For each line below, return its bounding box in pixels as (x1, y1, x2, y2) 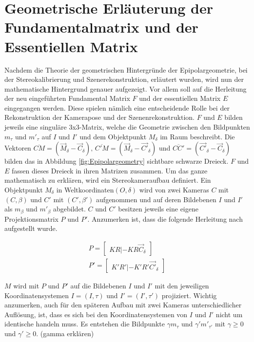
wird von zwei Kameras (139, 185, 209, 195)
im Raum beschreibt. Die (160, 131, 235, 141)
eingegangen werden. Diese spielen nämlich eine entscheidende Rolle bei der (4, 102, 230, 113)
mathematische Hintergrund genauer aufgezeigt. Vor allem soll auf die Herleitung (4, 83, 247, 94)
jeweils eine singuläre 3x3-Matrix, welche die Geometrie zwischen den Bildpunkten (4, 122, 250, 132)
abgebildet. (53, 204, 86, 214)
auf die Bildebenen (70, 280, 126, 290)
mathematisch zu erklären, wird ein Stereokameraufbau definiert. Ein (4, 175, 211, 185)
